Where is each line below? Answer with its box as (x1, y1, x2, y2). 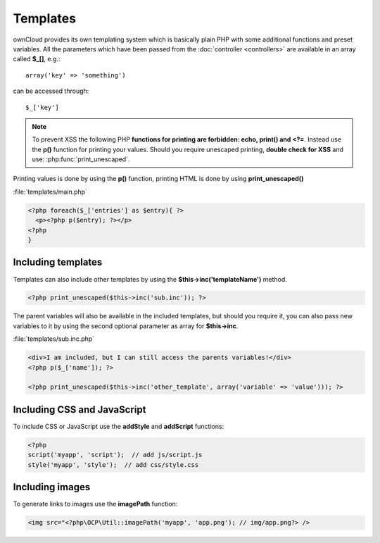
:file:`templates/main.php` (13, 187, 88, 196)
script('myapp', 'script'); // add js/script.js (27, 451, 203, 459)
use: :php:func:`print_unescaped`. (32, 155, 130, 163)
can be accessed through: (13, 87, 89, 95)
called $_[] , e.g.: (13, 55, 61, 63)
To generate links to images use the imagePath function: (13, 500, 178, 508)
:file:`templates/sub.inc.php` (13, 335, 95, 343)
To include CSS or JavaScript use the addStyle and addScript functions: (13, 422, 224, 430)
